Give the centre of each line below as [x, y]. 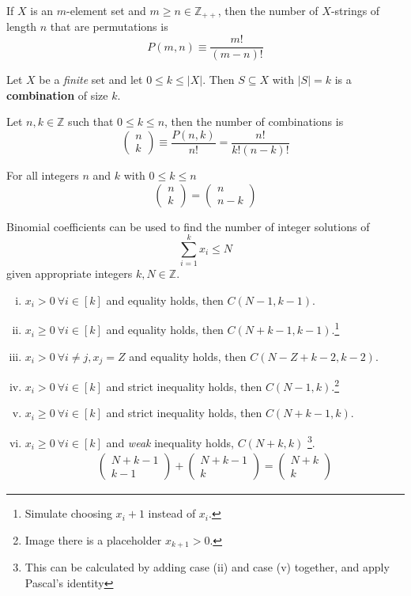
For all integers [43, 175]
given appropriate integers [70, 273]
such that [91, 121]
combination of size [57, 95]
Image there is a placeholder [93, 539]
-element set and [106, 10]
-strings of [355, 10]
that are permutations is [109, 27]
